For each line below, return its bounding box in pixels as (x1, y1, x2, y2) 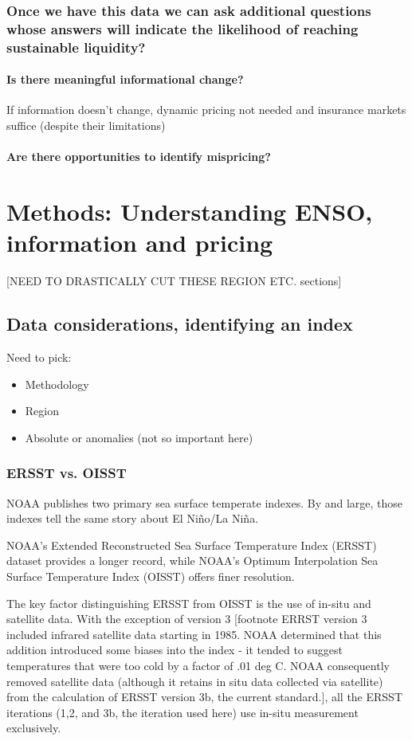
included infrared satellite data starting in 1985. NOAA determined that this (6, 625, 382, 642)
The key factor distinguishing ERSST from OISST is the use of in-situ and (6, 594, 371, 611)
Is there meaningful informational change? (6, 71, 244, 88)
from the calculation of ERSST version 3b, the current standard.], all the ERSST (6, 688, 403, 705)
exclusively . (6, 719, 61, 736)
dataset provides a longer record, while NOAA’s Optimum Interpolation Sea (6, 552, 379, 569)
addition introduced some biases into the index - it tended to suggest (6, 641, 343, 658)
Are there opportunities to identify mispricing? (6, 148, 271, 165)
